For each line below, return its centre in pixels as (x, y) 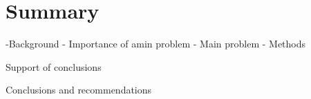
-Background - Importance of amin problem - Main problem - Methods (156, 44)
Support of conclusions (54, 66)
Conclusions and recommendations (79, 90)
